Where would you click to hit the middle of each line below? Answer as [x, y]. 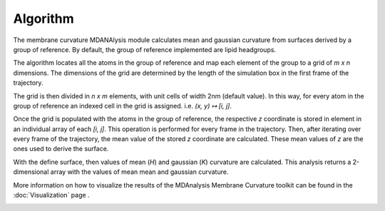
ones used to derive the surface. [61, 149]
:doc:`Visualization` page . [51, 195]
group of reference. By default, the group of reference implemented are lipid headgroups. [145, 49]
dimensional [31, 172]
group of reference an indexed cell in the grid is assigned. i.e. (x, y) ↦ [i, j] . [122, 105]
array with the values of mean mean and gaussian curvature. [139, 172]
